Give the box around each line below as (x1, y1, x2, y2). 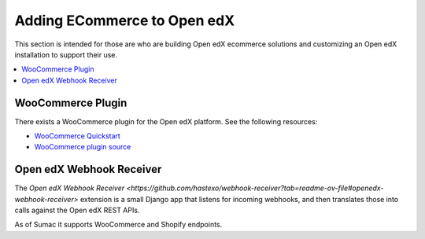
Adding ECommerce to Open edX (14, 12, 235, 29)
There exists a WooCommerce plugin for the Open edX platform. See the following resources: (14, 116, 318, 126)
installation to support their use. (14, 50, 118, 59)
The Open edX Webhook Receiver (14, 183, 125, 193)
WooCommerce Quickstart (34, 131, 121, 141)
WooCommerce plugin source (34, 142, 131, 152)
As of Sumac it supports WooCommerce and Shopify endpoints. (14, 220, 223, 230)
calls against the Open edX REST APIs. (14, 205, 140, 215)
